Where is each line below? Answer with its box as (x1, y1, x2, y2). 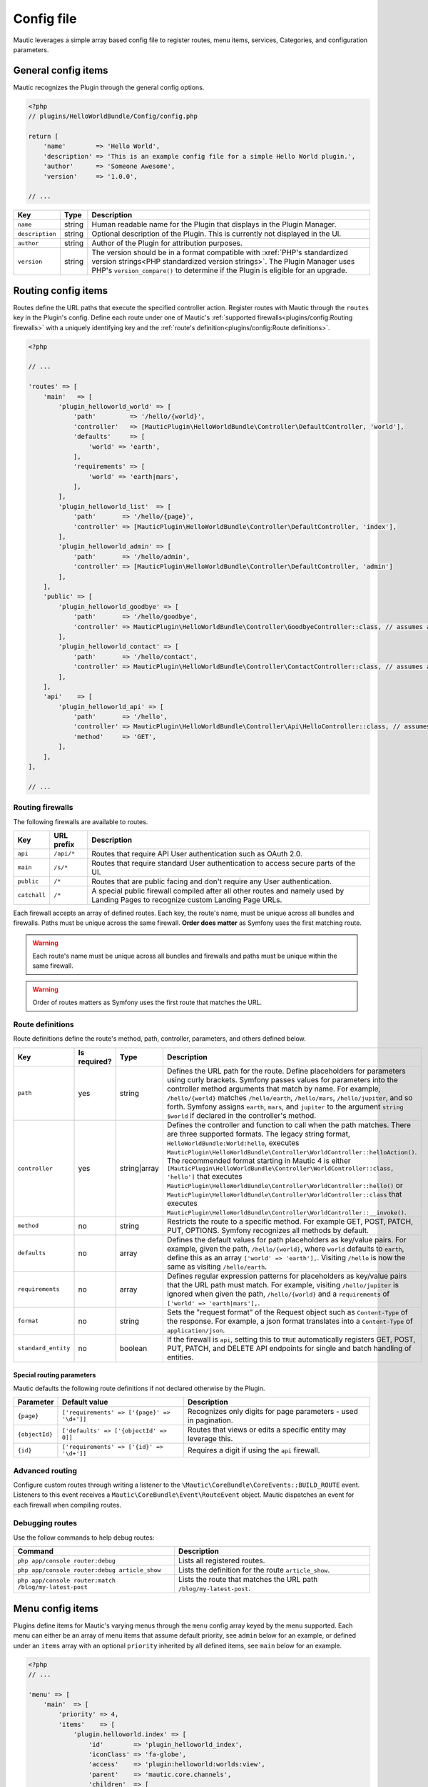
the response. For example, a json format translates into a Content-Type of (166, 1316, 413, 1326)
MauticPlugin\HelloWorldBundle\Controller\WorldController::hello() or (166, 1180, 403, 1190)
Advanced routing (13, 1465, 78, 1475)
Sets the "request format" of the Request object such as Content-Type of (166, 1307, 408, 1317)
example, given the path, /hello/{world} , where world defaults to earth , (166, 1244, 404, 1254)
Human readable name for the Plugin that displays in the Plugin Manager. (91, 219, 337, 229)
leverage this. (187, 1434, 233, 1444)
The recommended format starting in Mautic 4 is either (166, 1155, 351, 1165)
